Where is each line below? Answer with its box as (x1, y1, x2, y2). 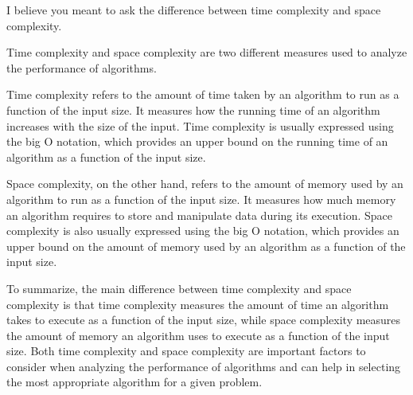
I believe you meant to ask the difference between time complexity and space (6, 2, 381, 18)
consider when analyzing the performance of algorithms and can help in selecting (6, 358, 401, 374)
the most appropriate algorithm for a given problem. (6, 373, 263, 390)
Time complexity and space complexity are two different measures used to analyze (6, 44, 407, 61)
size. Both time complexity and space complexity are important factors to (6, 342, 366, 359)
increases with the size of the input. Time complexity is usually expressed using (6, 117, 394, 134)
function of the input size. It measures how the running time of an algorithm (6, 101, 380, 118)
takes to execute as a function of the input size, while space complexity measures (6, 311, 401, 328)
